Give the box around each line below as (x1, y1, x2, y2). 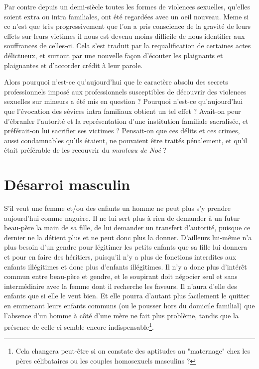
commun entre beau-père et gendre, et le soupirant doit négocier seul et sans (4, 271, 238, 281)
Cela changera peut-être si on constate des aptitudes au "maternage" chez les (15, 346, 250, 356)
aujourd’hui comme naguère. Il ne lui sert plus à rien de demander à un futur (4, 212, 240, 223)
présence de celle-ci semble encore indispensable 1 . (4, 320, 154, 332)
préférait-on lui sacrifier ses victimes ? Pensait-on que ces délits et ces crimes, (4, 125, 240, 136)
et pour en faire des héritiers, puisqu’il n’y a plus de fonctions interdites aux (4, 252, 237, 262)
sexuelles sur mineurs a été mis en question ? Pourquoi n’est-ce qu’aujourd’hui (4, 96, 243, 106)
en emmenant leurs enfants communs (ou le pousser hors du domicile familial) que (4, 300, 255, 310)
